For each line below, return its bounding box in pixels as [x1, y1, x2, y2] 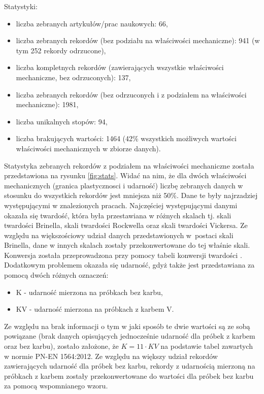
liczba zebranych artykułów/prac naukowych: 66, [16, 18, 168, 28]
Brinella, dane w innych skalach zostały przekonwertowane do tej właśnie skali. [4, 240, 250, 250]
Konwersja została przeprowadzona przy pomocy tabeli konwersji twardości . [4, 249, 242, 260]
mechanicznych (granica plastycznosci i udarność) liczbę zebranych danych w [4, 180, 243, 190]
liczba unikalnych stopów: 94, [16, 116, 108, 126]
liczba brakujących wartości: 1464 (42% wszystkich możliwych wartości [16, 133, 237, 144]
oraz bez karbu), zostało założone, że [4, 341, 119, 351]
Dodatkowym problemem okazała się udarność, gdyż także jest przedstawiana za [4, 259, 255, 270]
